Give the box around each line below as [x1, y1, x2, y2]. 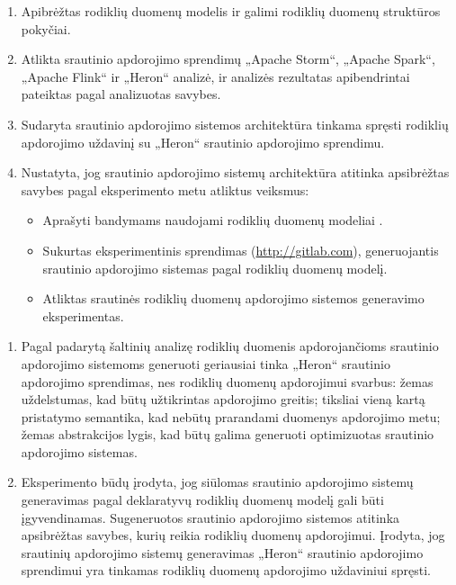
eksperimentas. [42, 306, 124, 325]
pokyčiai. [21, 19, 71, 38]
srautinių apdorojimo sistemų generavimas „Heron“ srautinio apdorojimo [21, 543, 424, 562]
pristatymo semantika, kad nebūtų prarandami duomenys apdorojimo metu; [21, 407, 441, 426]
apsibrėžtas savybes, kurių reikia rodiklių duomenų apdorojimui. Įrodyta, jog [21, 526, 445, 544]
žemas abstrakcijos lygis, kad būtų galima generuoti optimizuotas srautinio [21, 425, 434, 444]
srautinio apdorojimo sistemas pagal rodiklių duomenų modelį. [42, 258, 388, 277]
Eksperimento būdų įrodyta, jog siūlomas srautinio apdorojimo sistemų [21, 472, 414, 491]
